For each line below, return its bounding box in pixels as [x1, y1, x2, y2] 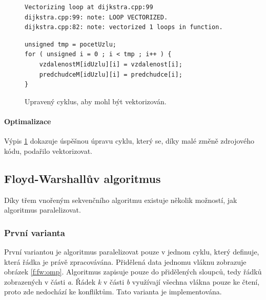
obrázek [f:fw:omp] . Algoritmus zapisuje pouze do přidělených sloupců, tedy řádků [4, 266, 262, 277]
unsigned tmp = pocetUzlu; [25, 40, 116, 48]
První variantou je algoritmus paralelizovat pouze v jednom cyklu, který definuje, [4, 246, 259, 257]
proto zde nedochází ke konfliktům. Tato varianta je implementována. [4, 286, 222, 297]
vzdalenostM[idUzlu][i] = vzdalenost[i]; [39, 60, 182, 68]
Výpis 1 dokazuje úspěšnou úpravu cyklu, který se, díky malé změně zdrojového [4, 135, 255, 146]
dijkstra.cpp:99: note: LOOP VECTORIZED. [25, 13, 168, 21]
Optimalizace [4, 116, 51, 126]
